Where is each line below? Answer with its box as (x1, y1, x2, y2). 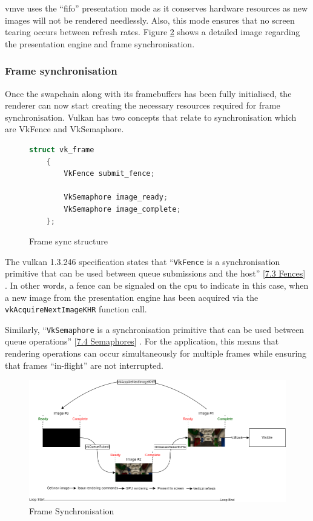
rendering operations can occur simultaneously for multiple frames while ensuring (5, 347, 307, 360)
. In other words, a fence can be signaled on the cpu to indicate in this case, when (5, 278, 309, 291)
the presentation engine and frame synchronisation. (5, 37, 195, 50)
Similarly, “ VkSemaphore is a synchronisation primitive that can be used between (5, 323, 305, 335)
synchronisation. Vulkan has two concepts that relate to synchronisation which (5, 110, 297, 123)
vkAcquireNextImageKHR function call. (5, 303, 147, 315)
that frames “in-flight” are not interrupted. (5, 358, 163, 371)
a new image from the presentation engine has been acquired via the (5, 291, 259, 303)
